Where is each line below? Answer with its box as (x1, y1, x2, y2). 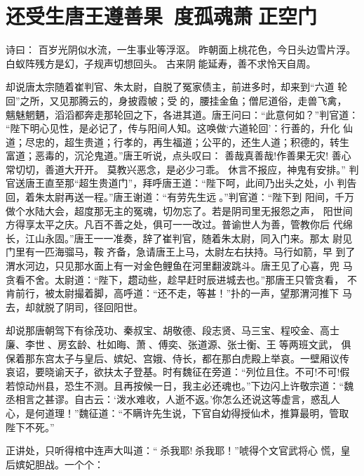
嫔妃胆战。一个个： (15, 456, 104, 471)
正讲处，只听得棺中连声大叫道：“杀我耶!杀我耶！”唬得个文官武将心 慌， (6, 443, 341, 458)
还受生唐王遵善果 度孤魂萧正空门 (6, 1, 317, 30)
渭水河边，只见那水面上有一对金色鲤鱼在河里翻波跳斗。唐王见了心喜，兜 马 (6, 258, 353, 273)
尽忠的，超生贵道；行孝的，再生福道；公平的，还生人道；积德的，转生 (25, 134, 349, 149)
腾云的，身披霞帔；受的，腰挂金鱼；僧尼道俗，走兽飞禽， (79, 93, 347, 107)
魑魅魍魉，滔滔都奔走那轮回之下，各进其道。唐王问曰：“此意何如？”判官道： (6, 107, 359, 121)
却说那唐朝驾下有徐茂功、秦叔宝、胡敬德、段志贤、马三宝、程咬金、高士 (6, 323, 339, 338)
